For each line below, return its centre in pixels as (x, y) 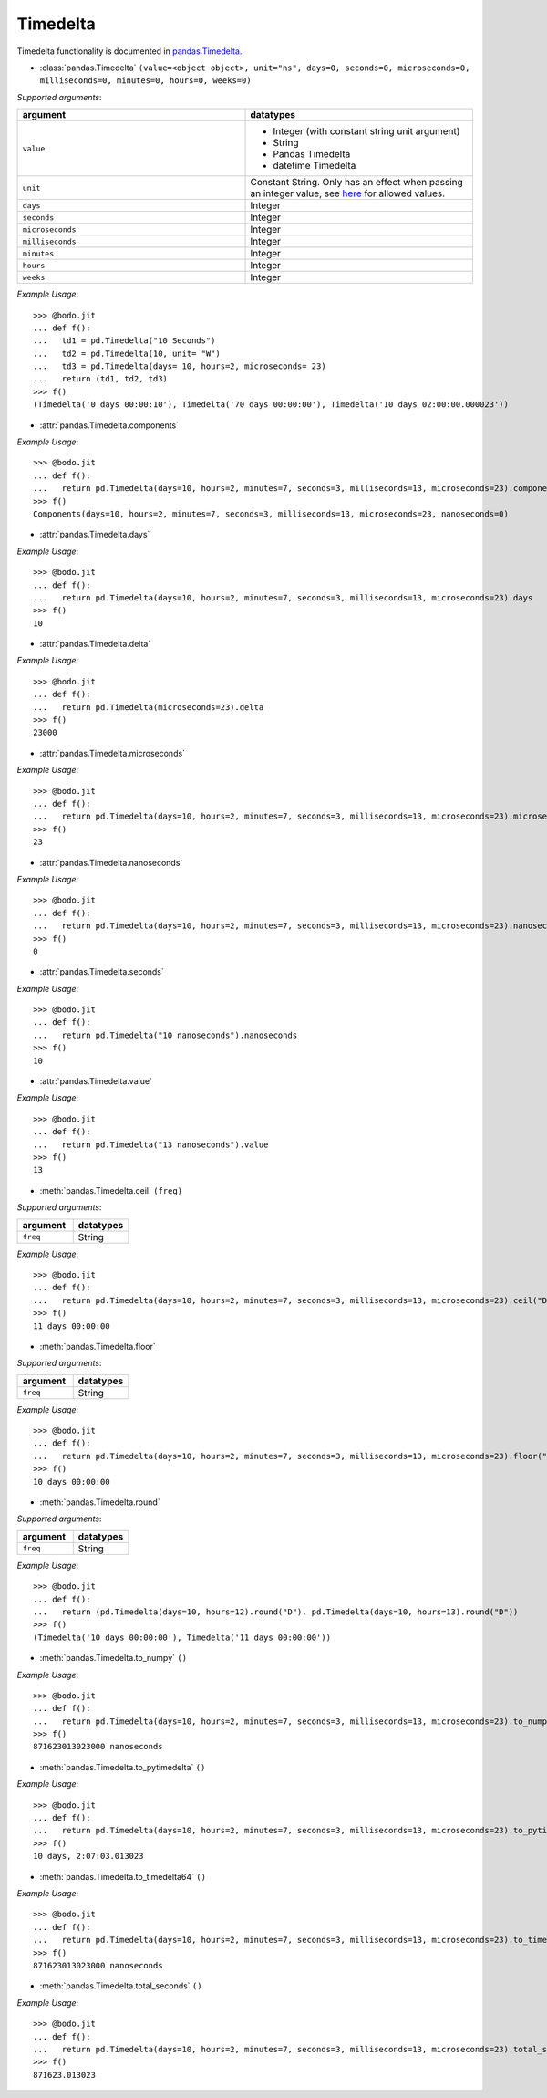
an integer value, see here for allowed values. (348, 193)
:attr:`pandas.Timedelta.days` (95, 535)
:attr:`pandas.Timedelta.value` (96, 1081)
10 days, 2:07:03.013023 (88, 1856)
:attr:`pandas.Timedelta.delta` (95, 644)
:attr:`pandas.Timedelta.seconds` (102, 972)
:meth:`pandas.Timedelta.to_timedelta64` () (123, 1876)
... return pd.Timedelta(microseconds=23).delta (149, 707)
